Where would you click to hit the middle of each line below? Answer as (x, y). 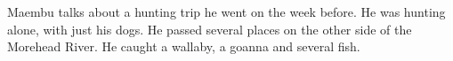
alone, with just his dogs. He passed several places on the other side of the (210, 29)
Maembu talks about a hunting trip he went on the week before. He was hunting (226, 11)
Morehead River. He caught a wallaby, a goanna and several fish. (184, 46)
